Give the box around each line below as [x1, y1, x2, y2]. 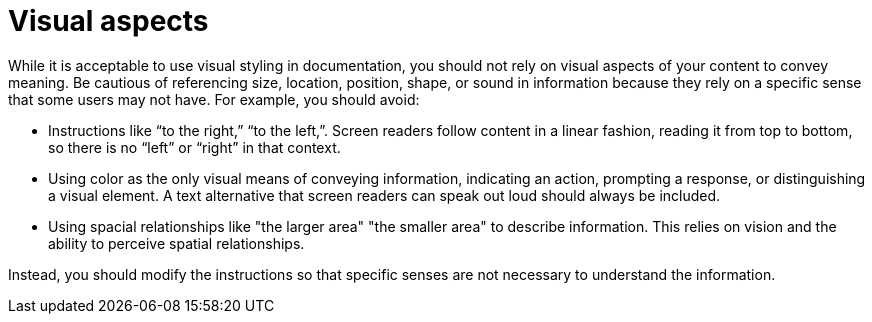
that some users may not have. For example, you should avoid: [8, 90, 420, 108]
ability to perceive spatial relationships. [48, 234, 305, 252]
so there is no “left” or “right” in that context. [48, 138, 341, 156]
